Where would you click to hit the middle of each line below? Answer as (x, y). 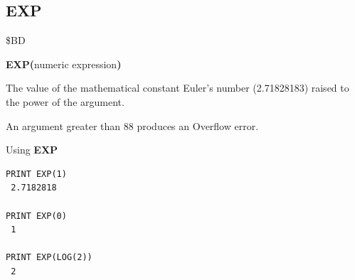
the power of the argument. (65, 101)
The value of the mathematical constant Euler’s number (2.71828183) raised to (177, 88)
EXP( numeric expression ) (64, 64)
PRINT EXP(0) (36, 216)
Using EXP (32, 150)
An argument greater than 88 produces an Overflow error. (132, 125)
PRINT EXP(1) (36, 174)
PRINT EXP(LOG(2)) (49, 258)
